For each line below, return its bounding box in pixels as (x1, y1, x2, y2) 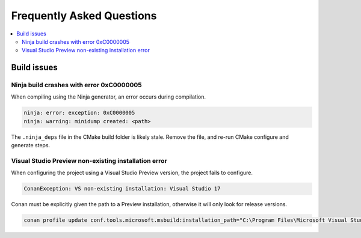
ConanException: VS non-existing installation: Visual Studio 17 (23, 185, 221, 192)
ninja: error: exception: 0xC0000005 (23, 109, 135, 117)
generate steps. (11, 142, 51, 149)
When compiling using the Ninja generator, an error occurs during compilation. (11, 93, 206, 100)
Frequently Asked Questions (11, 9, 157, 22)
